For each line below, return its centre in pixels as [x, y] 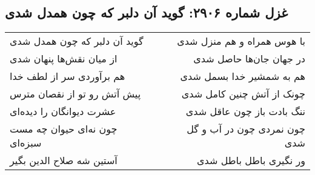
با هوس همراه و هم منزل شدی [241, 41]
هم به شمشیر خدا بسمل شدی [243, 76]
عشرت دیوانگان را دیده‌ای [63, 111]
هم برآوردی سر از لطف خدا [68, 76]
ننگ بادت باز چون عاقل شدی [245, 111]
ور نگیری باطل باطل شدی [251, 160]
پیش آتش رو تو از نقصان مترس [75, 94]
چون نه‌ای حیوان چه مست [64, 129]
